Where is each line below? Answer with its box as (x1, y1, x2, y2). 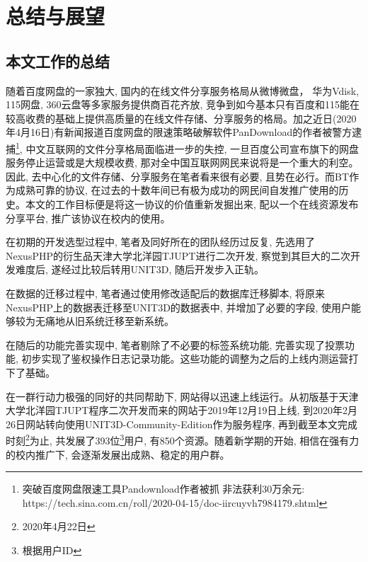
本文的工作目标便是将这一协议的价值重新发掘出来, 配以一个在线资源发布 (25, 196, 359, 211)
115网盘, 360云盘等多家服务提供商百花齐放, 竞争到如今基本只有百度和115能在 (6, 97, 360, 112)
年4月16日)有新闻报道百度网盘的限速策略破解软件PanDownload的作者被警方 (6, 125, 352, 139)
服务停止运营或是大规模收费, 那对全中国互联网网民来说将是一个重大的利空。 (6, 155, 359, 170)
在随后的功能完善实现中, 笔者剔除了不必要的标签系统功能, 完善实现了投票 (6, 337, 345, 352)
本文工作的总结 (6, 50, 110, 71)
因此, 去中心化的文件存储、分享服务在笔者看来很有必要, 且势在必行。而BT (6, 168, 350, 183)
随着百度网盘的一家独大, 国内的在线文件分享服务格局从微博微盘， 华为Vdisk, (6, 83, 360, 98)
